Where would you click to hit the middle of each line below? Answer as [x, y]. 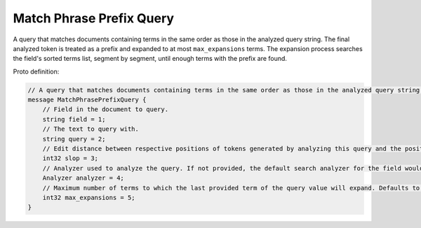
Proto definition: [36, 71]
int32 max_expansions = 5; [89, 198]
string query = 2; [74, 139]
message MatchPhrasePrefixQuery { [87, 100]
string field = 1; [74, 119]
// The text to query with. [91, 129]
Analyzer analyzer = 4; [83, 178]
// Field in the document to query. [105, 109]
